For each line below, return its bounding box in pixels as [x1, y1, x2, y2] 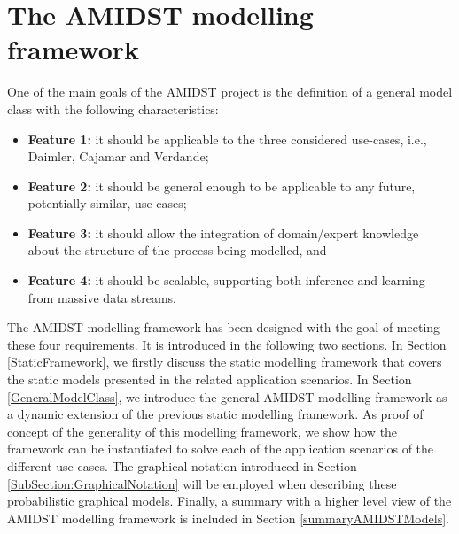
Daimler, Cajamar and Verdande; [27, 147, 209, 166]
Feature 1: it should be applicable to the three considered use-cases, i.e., [27, 129, 427, 148]
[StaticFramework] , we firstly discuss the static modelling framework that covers [7, 352, 442, 371]
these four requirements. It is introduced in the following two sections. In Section [7, 335, 447, 353]
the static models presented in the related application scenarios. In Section [7, 370, 412, 389]
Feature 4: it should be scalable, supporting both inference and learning [27, 271, 425, 290]
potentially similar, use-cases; [27, 194, 187, 213]
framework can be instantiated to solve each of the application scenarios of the [7, 439, 434, 458]
